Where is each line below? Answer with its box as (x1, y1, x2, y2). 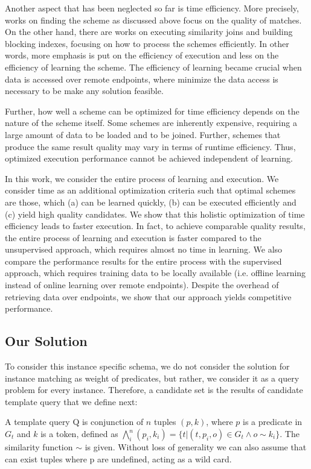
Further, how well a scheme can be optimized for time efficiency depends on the (5, 104, 300, 117)
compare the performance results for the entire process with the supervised (5, 254, 282, 267)
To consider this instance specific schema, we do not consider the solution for (5, 360, 290, 373)
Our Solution (5, 332, 88, 350)
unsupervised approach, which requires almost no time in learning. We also (5, 243, 283, 256)
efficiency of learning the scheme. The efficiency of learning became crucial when (5, 60, 302, 73)
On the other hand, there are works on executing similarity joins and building (5, 25, 293, 38)
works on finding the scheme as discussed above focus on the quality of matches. (5, 13, 302, 26)
